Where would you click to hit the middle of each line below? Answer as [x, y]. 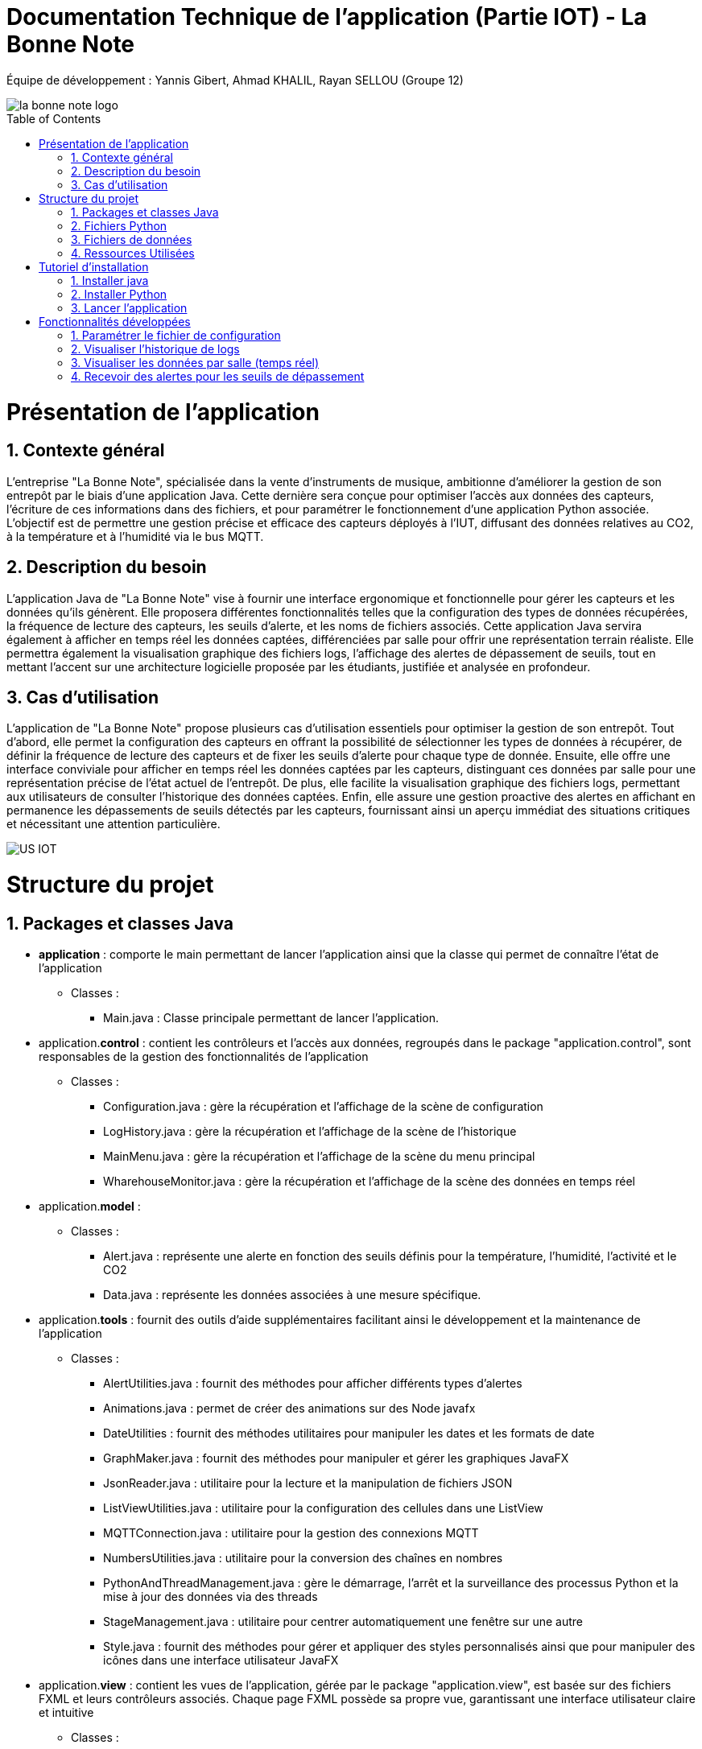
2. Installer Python [119, 294]
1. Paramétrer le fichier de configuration [176, 335]
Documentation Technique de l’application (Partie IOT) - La [327, 17]
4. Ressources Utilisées [133, 253]
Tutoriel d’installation [94, 266]
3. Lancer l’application [129, 307]
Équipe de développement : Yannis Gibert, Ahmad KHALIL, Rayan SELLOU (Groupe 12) [235, 80]
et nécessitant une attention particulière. [114, 824]
